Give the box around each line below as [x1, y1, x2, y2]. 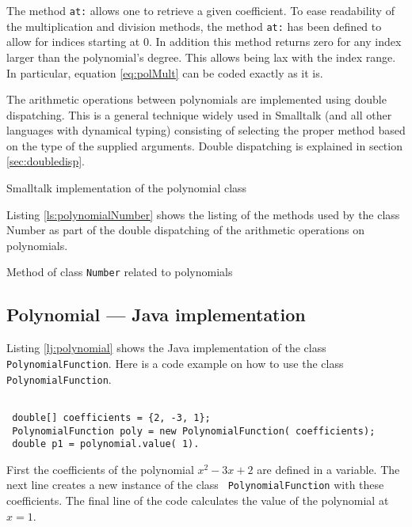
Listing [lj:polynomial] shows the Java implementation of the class [6, 339, 326, 356]
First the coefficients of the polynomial [6, 461, 194, 477]
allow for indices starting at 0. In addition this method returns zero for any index [6, 33, 402, 50]
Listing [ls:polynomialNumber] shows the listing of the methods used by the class [6, 206, 400, 222]
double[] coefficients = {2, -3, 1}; [12, 411, 211, 423]
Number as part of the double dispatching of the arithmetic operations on [6, 222, 364, 238]
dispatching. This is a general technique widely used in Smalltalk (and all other [6, 106, 392, 123]
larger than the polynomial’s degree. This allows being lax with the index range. [6, 48, 396, 65]
